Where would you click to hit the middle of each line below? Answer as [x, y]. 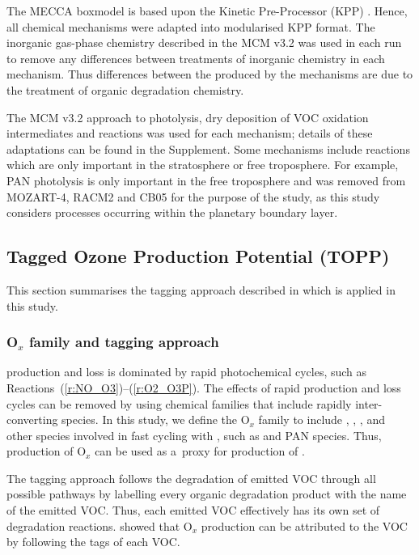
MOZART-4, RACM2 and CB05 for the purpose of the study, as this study [193, 196]
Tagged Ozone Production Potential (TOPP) [198, 256]
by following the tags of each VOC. [93, 542]
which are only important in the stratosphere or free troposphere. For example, [203, 165]
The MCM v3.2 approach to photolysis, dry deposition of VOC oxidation [188, 117]
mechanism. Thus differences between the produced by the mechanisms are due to [210, 74]
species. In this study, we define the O [156, 419]
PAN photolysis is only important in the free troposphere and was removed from [206, 180]
